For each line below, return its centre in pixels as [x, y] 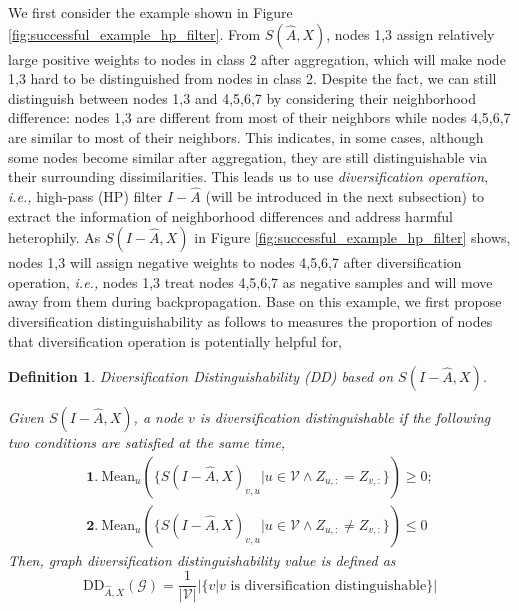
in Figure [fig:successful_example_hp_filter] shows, [352, 237]
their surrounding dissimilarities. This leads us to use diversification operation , [248, 176]
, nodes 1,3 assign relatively [410, 33]
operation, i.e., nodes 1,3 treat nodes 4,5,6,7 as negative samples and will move [250, 281]
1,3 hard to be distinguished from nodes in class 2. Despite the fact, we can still [252, 78]
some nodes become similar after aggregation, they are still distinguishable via [248, 156]
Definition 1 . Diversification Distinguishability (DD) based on [201, 376]
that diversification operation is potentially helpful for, [175, 340]
